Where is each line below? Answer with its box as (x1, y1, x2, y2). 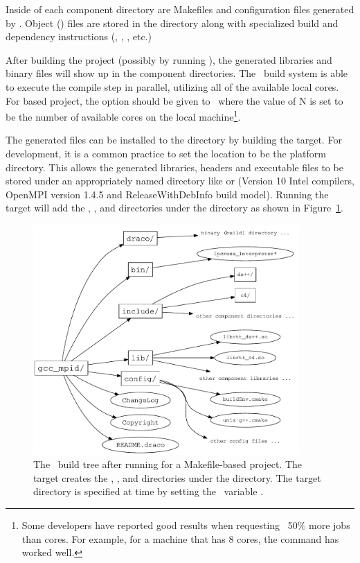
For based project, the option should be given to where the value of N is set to (6, 93, 343, 107)
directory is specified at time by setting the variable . (33, 484, 264, 499)
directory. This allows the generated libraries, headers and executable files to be (6, 159, 343, 174)
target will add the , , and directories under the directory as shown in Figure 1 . (6, 200, 344, 215)
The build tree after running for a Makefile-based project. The (33, 457, 303, 471)
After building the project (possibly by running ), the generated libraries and (6, 52, 332, 67)
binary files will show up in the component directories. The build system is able (6, 66, 348, 80)
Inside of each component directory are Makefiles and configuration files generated (6, 2, 354, 16)
